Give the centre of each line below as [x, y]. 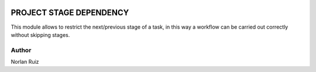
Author [21, 50]
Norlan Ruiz [25, 62]
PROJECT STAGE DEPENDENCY [70, 13]
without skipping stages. [40, 35]
